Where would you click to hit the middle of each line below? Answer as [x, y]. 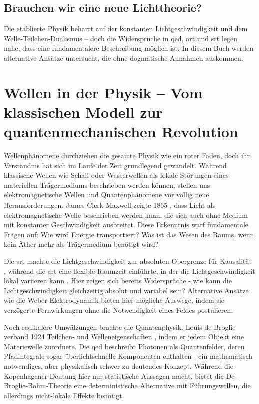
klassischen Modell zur [83, 112]
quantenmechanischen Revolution [121, 132]
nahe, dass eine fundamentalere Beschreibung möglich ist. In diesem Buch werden [129, 48]
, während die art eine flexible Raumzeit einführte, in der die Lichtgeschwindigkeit [130, 270]
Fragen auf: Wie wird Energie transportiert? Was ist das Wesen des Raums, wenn [129, 234]
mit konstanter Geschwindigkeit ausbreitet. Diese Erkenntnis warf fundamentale [126, 224]
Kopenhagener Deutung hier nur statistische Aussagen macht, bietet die [114, 376]
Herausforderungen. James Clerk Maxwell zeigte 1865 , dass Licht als [110, 205]
